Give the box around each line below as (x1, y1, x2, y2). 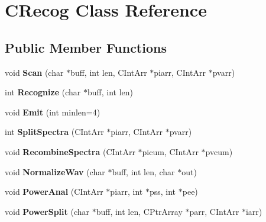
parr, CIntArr (189, 205, 239, 217)
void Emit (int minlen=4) (5, 105, 100, 118)
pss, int (149, 185, 176, 198)
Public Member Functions (5, 38, 167, 56)
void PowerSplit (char (5, 205, 90, 217)
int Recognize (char (5, 86, 81, 98)
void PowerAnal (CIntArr (5, 185, 103, 198)
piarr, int (110, 185, 143, 198)
